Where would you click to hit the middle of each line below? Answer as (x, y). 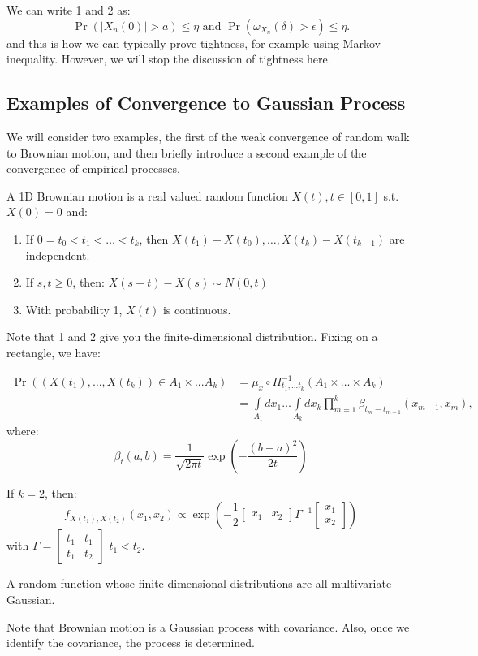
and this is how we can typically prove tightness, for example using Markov (194, 43)
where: (23, 431)
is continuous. (197, 309)
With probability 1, (74, 309)
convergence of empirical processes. (93, 168)
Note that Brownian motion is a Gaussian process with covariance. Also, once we (208, 626)
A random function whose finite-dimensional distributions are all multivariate (199, 583)
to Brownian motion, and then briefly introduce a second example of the (187, 152)
